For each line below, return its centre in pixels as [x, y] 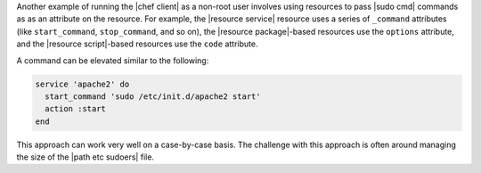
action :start [76, 109]
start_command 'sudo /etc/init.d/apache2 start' [153, 96]
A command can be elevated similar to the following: [113, 60]
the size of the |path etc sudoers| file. [86, 157]
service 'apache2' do [82, 84]
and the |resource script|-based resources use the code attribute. [137, 44]
